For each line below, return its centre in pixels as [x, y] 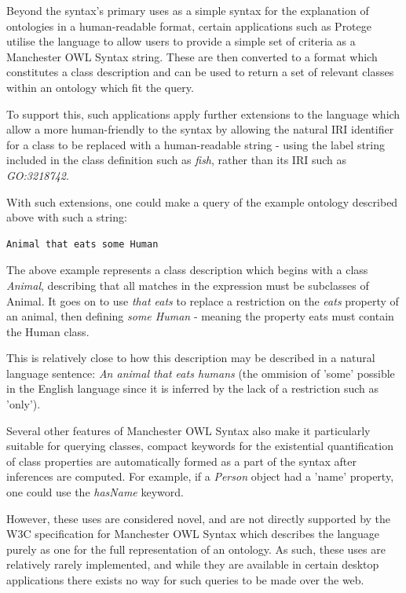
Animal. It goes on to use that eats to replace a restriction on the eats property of [203, 300]
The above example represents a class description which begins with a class [187, 270]
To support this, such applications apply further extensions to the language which [203, 113]
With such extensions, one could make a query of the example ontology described [202, 201]
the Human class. [48, 331]
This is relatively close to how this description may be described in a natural [191, 358]
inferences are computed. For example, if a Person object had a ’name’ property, [200, 476]
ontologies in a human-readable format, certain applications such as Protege [189, 26]
